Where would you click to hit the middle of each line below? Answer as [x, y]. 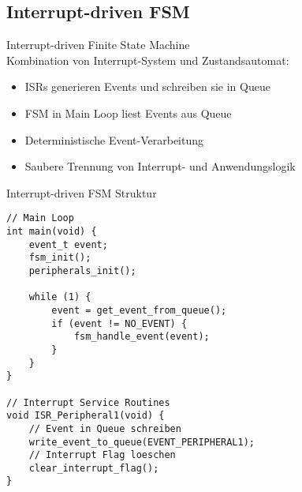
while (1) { [60, 297]
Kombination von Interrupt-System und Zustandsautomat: [148, 60]
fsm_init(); [60, 258]
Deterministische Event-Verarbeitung [114, 139]
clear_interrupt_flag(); [94, 468]
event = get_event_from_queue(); [139, 310]
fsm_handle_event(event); [142, 337]
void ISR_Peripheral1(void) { [86, 416]
